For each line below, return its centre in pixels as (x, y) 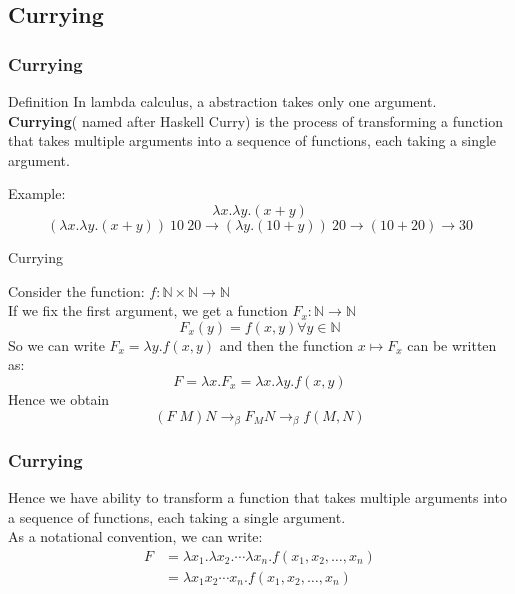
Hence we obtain (59, 398)
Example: (37, 193)
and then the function (286, 344)
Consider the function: (76, 290)
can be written (452, 344)
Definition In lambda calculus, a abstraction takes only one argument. (222, 101)
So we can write (56, 344)
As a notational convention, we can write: (135, 536)
